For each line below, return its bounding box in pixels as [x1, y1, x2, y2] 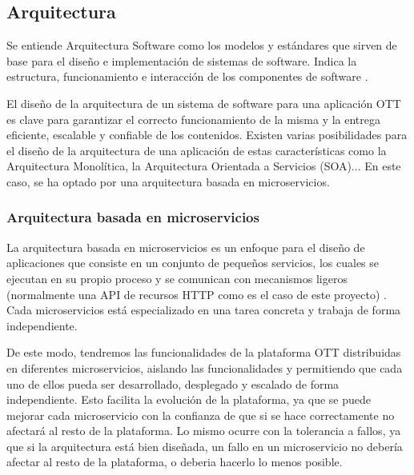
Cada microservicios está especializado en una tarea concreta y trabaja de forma [6, 301, 401, 318]
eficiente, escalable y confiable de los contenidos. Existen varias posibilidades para [6, 126, 408, 143]
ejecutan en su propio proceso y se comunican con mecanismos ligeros [6, 269, 348, 286]
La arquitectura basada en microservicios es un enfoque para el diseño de [6, 238, 365, 255]
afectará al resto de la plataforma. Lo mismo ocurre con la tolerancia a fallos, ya [6, 422, 401, 439]
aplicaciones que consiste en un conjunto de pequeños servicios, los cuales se [6, 254, 380, 271]
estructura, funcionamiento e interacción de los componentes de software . [6, 68, 368, 85]
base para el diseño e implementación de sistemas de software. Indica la [6, 52, 357, 69]
